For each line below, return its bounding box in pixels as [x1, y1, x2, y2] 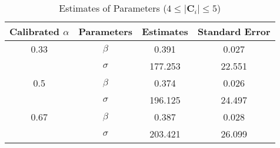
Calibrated [9, 25, 60, 38]
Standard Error [197, 25, 271, 38]
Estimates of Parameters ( [59, 1, 167, 15]
